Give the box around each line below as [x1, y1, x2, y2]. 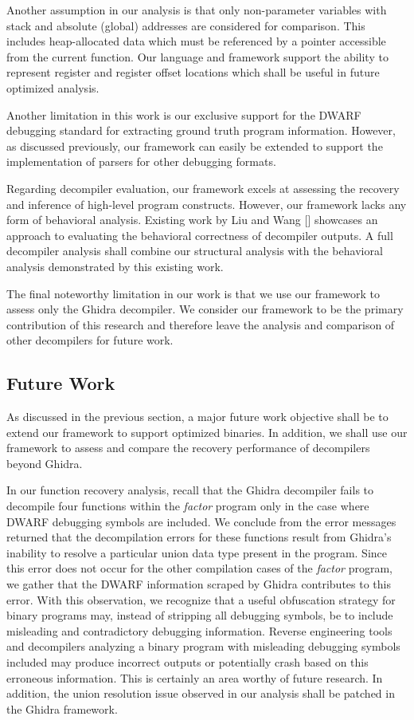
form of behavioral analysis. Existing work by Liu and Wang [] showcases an [6, 211, 378, 228]
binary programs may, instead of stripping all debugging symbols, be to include [6, 607, 393, 624]
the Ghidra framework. [6, 700, 118, 717]
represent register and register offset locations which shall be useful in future [6, 64, 380, 81]
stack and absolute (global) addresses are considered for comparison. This [6, 17, 365, 33]
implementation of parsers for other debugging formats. [6, 153, 276, 170]
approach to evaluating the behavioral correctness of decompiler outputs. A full [6, 226, 393, 243]
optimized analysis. [6, 79, 100, 96]
